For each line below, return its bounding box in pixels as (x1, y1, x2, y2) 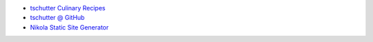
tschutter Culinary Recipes (30, 4, 106, 12)
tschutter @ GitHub (30, 14, 85, 22)
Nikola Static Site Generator (30, 23, 109, 31)
